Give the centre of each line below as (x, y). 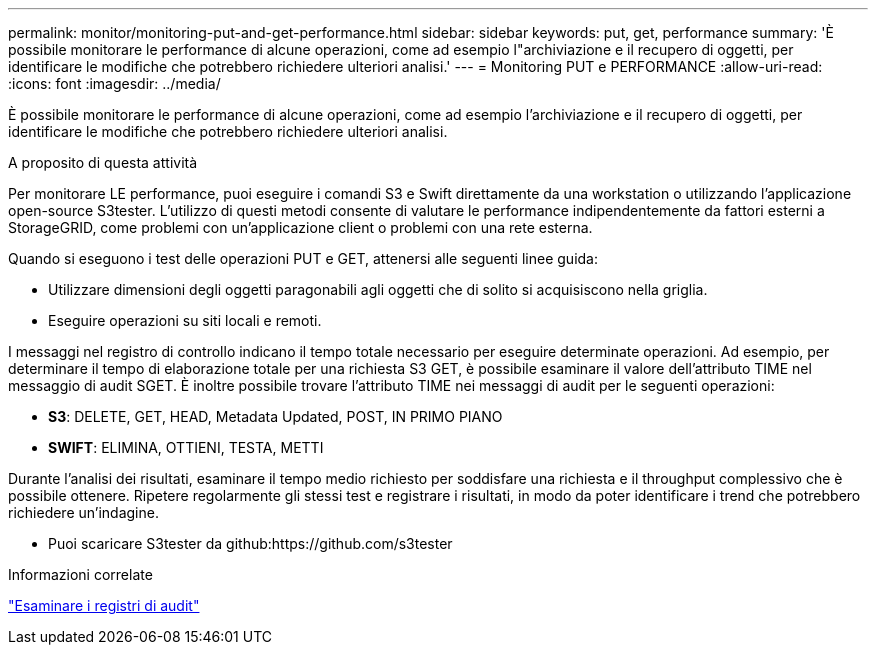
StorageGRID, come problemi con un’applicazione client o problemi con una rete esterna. (300, 227)
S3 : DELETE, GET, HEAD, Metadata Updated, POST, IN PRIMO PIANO (275, 416)
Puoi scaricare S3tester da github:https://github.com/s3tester (250, 543)
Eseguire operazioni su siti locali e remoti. (185, 320)
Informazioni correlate (80, 574)
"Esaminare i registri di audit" (104, 605)
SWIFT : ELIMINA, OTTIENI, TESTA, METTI (186, 447)
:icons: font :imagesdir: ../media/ (114, 83)
